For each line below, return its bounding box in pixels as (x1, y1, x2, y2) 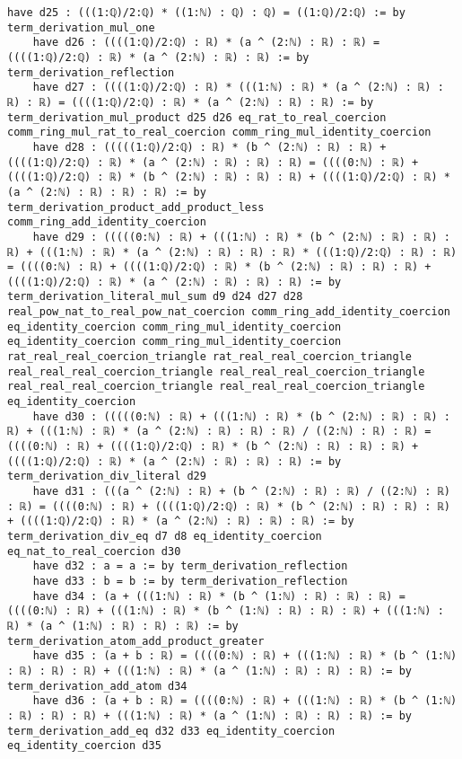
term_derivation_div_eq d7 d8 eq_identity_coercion (7, 529, 322, 543)
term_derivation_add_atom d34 (7, 679, 187, 693)
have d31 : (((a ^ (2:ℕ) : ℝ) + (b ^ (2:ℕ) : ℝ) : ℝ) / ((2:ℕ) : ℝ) (32, 485, 450, 498)
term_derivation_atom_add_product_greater (7, 634, 265, 648)
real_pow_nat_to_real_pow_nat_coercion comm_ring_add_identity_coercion (7, 305, 450, 319)
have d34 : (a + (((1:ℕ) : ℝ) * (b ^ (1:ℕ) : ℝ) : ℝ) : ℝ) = (32, 589, 405, 603)
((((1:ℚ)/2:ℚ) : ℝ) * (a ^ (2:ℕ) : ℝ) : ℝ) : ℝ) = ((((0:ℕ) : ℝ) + (7, 155, 419, 169)
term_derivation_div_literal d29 (7, 470, 206, 483)
